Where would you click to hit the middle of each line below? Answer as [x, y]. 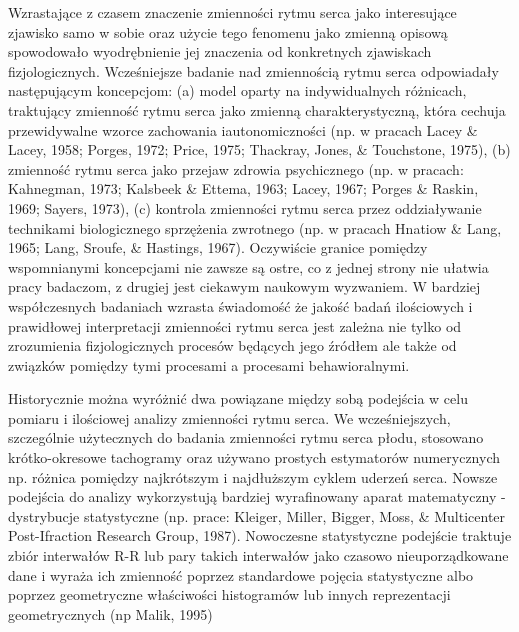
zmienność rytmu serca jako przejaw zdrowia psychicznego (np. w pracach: [236, 168]
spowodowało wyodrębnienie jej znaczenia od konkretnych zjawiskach [220, 51]
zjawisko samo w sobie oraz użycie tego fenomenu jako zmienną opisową [228, 31]
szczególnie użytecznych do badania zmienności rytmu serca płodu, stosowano [246, 437]
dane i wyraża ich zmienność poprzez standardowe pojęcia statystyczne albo [241, 574]
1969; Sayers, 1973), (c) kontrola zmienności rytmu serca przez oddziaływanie [245, 207]
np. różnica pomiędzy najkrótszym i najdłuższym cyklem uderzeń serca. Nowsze [253, 476]
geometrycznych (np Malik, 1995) [110, 613]
